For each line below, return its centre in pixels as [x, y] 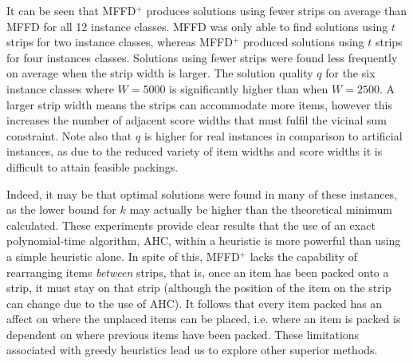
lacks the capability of [303, 256]
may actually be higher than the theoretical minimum [261, 209]
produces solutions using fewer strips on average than [277, 10]
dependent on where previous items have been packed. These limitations [183, 334]
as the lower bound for [61, 209]
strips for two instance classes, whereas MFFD [120, 42]
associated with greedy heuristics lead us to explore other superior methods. [192, 350]
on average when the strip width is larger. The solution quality [160, 73]
